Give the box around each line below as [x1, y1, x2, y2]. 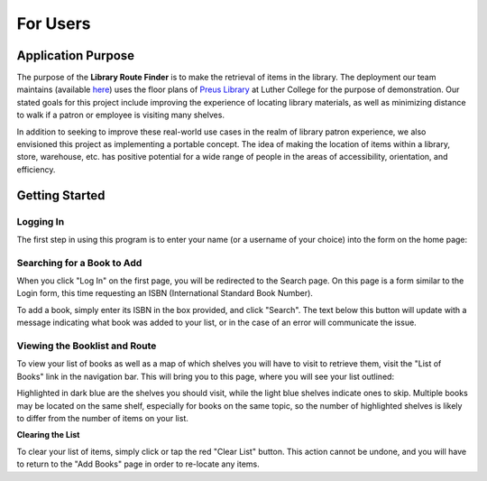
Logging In [16, 215, 65, 227]
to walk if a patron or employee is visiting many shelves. [16, 109, 225, 121]
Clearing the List [16, 430, 80, 440]
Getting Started [16, 188, 106, 203]
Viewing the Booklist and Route [16, 339, 157, 352]
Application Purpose [16, 48, 135, 63]
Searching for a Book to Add [16, 256, 142, 269]
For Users [16, 14, 91, 33]
